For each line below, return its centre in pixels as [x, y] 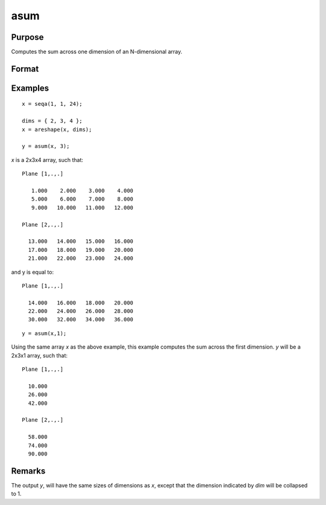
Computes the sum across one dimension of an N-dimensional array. [97, 52]
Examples [30, 88]
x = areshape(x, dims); [57, 129]
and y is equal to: [33, 272]
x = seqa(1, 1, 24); [52, 104]
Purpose [27, 37]
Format [25, 69]
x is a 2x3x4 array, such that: [47, 159]
